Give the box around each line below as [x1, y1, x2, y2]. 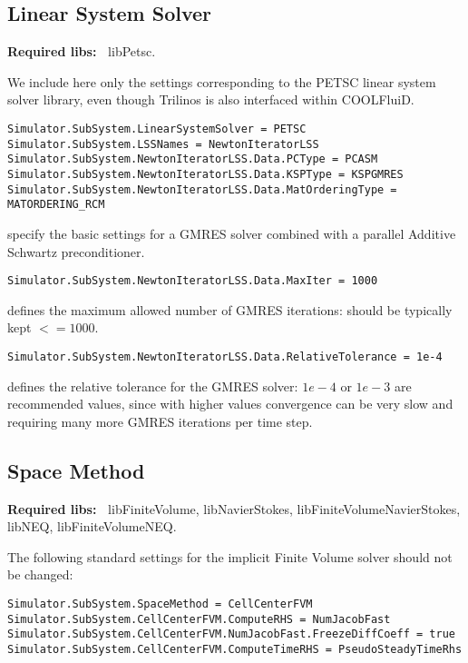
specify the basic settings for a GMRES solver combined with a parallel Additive [7, 223, 456, 242]
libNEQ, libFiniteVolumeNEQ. [7, 517, 177, 536]
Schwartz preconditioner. [7, 242, 145, 261]
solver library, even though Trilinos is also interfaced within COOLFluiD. [7, 90, 414, 109]
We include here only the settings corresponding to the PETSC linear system [7, 72, 436, 91]
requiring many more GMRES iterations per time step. [7, 411, 313, 430]
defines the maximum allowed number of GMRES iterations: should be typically [7, 300, 453, 319]
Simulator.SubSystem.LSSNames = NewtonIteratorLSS [7, 137, 319, 151]
